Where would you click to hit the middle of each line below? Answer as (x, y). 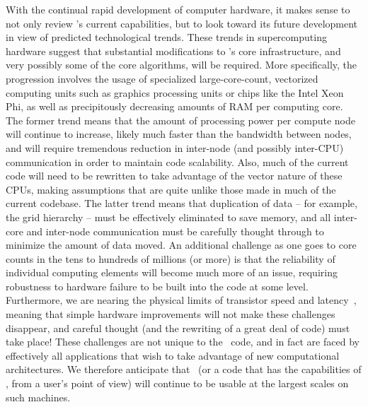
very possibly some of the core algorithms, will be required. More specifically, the (182, 65)
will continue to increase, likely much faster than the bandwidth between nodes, (179, 134)
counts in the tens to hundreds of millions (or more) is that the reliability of (171, 258)
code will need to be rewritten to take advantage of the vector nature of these (174, 176)
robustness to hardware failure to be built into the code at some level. (157, 286)
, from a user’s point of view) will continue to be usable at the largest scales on (177, 383)
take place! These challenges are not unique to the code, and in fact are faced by (183, 342)
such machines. (38, 397)
